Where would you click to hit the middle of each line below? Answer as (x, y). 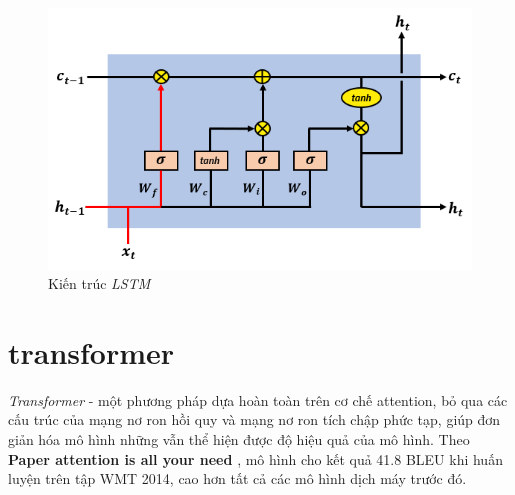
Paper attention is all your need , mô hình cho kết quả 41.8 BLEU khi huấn (255, 458)
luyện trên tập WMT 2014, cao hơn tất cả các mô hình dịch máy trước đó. (237, 478)
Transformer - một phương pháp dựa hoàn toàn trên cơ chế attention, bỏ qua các (258, 399)
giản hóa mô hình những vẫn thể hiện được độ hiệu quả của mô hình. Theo (239, 439)
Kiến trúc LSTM (99, 283)
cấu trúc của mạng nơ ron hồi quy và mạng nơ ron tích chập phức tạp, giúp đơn (254, 419)
